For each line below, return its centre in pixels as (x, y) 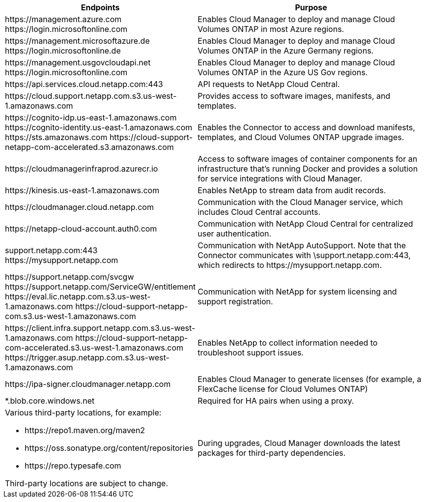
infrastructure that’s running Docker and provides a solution (308, 169)
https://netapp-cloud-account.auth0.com (81, 229)
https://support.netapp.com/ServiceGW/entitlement (100, 287)
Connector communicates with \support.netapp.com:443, (304, 255)
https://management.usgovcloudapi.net (78, 62)
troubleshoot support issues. (251, 353)
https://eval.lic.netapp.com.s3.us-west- (78, 296)
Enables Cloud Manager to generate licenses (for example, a (310, 379)
